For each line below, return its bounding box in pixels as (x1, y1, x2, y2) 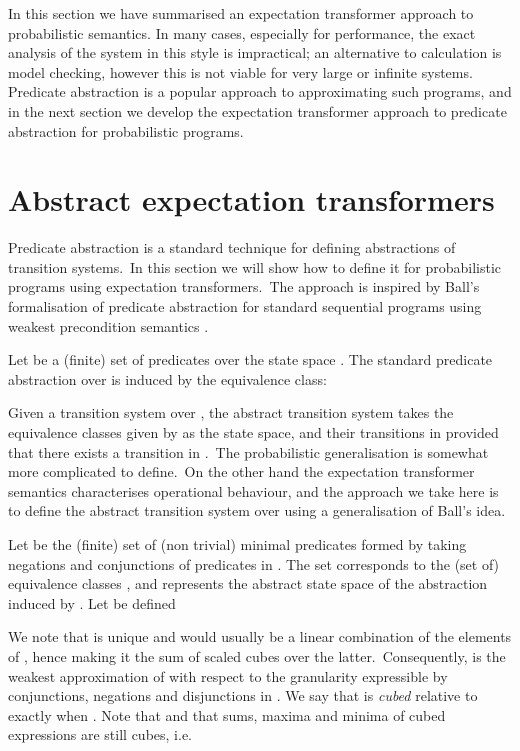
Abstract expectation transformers (8, 179, 495, 220)
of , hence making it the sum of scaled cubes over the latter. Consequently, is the (8, 645, 506, 666)
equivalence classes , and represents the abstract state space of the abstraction (8, 573, 488, 594)
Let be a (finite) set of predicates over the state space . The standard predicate (8, 349, 493, 370)
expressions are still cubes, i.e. (8, 724, 193, 745)
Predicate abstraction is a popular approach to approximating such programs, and (8, 81, 512, 102)
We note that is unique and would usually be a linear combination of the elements (8, 626, 512, 647)
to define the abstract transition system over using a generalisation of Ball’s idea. (8, 500, 506, 521)
